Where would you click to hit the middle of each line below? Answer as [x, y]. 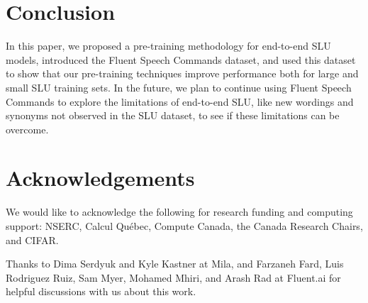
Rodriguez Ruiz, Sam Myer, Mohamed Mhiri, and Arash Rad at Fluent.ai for [173, 277]
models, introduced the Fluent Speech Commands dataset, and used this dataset [181, 59]
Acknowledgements [100, 178]
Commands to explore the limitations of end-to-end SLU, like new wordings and [180, 101]
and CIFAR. [32, 239]
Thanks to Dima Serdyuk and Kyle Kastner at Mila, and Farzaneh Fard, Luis [175, 264]
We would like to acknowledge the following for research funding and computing [179, 212]
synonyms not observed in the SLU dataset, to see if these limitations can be [173, 115]
